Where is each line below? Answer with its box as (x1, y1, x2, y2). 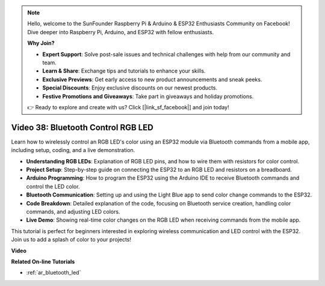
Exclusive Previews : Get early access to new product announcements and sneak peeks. (42, 76, 262, 83)
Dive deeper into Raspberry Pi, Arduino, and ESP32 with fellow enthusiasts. (27, 28, 214, 35)
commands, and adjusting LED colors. (26, 208, 120, 215)
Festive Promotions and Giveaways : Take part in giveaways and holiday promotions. (42, 93, 254, 100)
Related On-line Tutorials (11, 258, 75, 265)
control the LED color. (26, 183, 80, 190)
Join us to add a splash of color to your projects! (11, 236, 132, 243)
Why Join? (27, 40, 55, 47)
